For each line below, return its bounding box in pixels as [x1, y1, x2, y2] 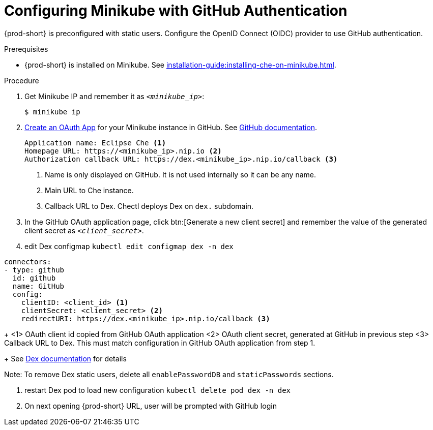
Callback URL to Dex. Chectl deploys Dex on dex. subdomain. [45, 201, 254, 210]
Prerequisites [4, 44, 48, 53]
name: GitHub [12, 282, 65, 290]
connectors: [4, 257, 51, 266]
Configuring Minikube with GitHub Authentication [4, 2, 348, 19]
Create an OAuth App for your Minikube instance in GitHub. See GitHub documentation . [24, 122, 317, 132]
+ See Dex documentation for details [4, 354, 127, 363]
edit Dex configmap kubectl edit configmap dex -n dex [24, 241, 234, 251]
